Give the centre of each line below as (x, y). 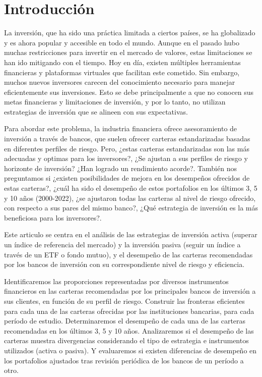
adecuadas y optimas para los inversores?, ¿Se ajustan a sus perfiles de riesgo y (126, 158)
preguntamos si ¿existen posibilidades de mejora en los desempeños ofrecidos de (127, 178)
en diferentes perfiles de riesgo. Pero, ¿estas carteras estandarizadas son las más (127, 148)
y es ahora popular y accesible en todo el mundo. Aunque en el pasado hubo (122, 42)
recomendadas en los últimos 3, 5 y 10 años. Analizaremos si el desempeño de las (129, 330)
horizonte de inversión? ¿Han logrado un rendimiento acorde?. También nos (120, 168)
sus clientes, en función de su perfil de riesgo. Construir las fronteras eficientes (124, 301)
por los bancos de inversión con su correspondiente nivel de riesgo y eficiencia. (124, 264)
